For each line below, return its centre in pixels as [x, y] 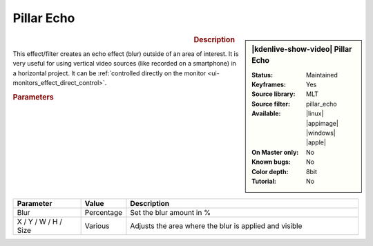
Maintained [322, 75]
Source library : [274, 94]
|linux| [315, 113]
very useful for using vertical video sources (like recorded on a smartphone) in [124, 64]
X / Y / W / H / [39, 222]
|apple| [316, 142]
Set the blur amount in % [170, 213]
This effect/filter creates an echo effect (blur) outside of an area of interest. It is [126, 54]
